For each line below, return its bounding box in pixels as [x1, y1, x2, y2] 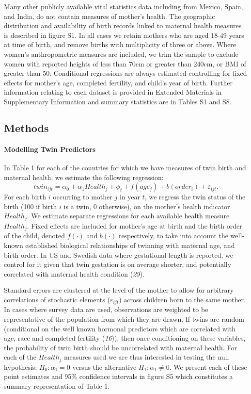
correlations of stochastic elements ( [4, 294, 110, 304]
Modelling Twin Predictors [4, 144, 96, 154]
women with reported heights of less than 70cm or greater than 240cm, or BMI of [4, 58, 246, 68]
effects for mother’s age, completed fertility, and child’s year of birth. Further [4, 77, 233, 87]
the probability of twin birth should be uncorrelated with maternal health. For [4, 342, 237, 352]
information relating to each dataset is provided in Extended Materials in [4, 87, 222, 97]
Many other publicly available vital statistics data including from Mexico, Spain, [4, 1, 243, 11]
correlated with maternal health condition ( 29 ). [4, 268, 144, 279]
